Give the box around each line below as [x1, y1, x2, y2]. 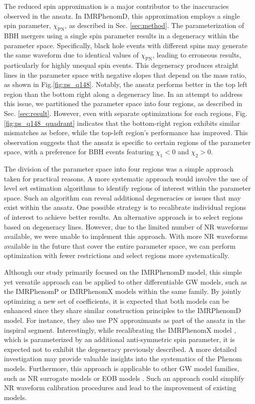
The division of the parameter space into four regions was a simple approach [4, 164, 234, 174]
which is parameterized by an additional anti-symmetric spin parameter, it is [4, 334, 235, 345]
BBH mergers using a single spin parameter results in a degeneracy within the [4, 30, 239, 40]
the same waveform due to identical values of [4, 50, 139, 60]
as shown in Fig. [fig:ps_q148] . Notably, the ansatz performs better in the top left [4, 79, 248, 89]
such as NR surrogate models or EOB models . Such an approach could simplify [4, 373, 245, 383]
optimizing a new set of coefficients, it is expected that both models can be [4, 295, 229, 306]
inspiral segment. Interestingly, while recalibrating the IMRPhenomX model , [4, 324, 236, 335]
